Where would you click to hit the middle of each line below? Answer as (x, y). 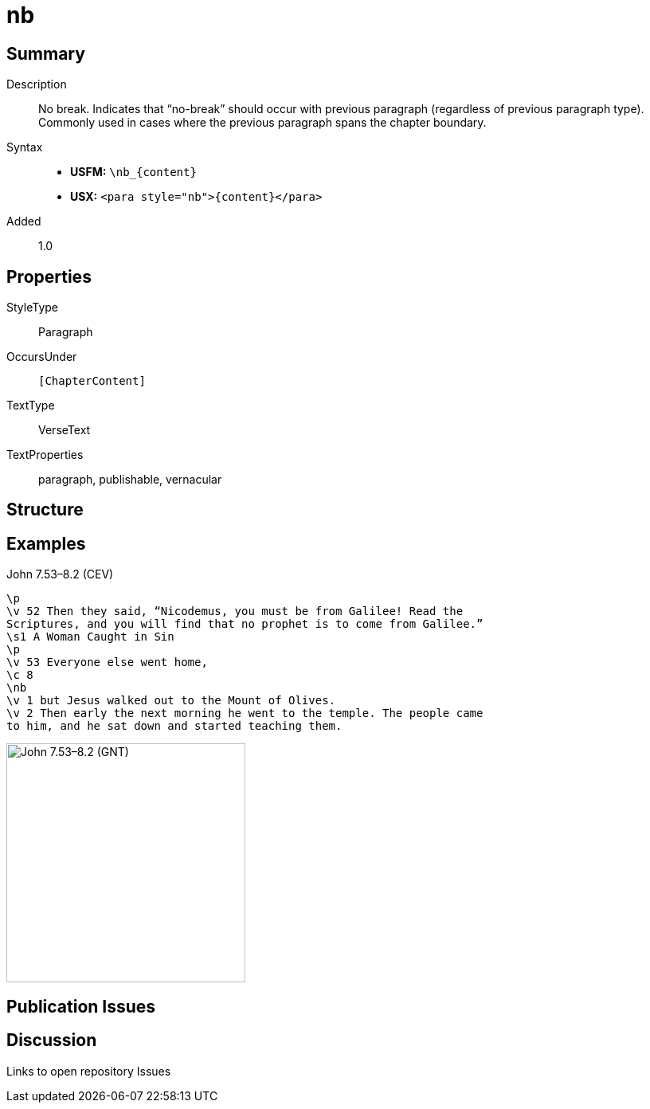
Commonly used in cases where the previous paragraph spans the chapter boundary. (262, 123)
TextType (31, 406)
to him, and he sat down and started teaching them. (174, 726)
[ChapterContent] (92, 381)
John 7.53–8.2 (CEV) (60, 574)
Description (37, 84)
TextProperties (45, 455)
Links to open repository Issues (89, 1071)
